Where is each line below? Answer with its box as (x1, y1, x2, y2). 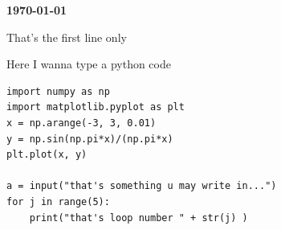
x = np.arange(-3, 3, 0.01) (6, 117, 157, 129)
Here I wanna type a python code (6, 55, 171, 72)
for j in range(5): (6, 195, 110, 207)
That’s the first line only (6, 28, 127, 45)
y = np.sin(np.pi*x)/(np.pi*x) (6, 133, 173, 145)
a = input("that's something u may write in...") (6, 180, 277, 192)
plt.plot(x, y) (6, 149, 88, 161)
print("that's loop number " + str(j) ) (29, 212, 248, 224)
